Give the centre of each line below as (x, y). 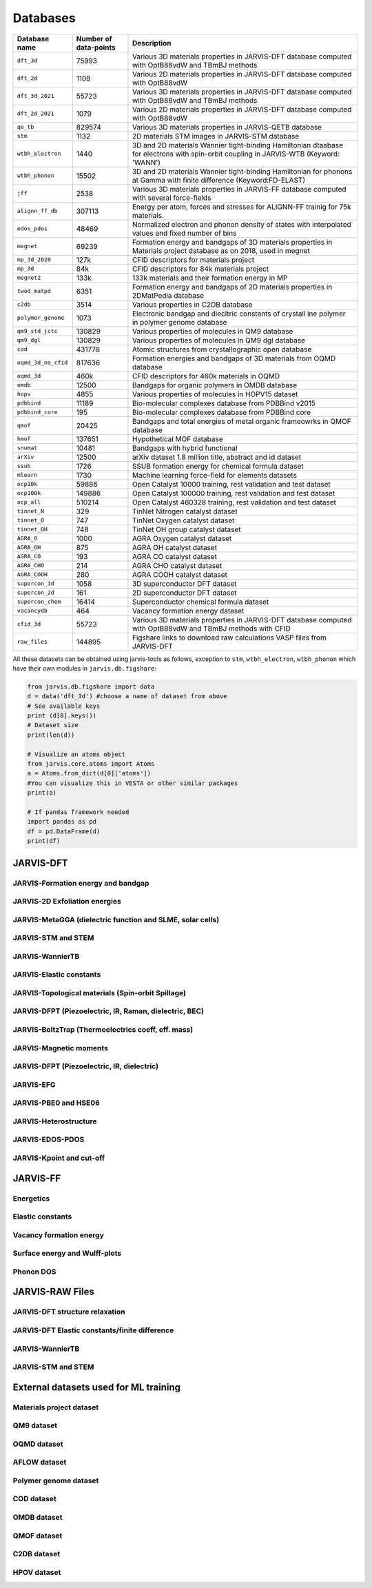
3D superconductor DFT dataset (184, 584)
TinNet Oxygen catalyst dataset (183, 520)
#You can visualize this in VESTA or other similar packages (133, 783)
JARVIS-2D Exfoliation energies (67, 902)
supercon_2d (35, 593)
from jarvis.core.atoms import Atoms (91, 764)
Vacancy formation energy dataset (188, 611)
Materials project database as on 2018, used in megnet (221, 250)
